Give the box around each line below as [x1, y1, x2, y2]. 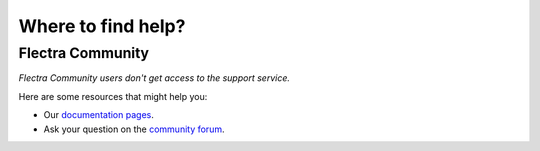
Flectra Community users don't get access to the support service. [18, 72, 290, 84]
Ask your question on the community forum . [43, 123, 225, 135]
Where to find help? [18, 15, 186, 37]
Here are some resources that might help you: [18, 90, 208, 102]
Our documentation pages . [43, 109, 154, 121]
